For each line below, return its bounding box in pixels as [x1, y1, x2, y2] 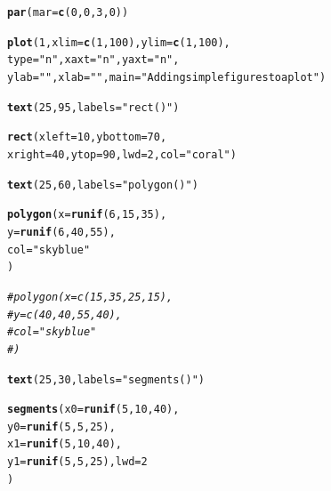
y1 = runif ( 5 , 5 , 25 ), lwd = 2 [7, 455, 148, 469]
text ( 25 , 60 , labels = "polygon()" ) [7, 178, 198, 191]
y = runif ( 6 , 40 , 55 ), [7, 225, 116, 238]
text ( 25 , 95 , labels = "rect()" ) [7, 101, 180, 114]
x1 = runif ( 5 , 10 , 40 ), [7, 438, 122, 451]
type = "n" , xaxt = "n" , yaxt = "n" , [7, 53, 180, 67]
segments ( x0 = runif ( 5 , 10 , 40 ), [7, 403, 180, 416]
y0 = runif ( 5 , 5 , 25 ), [7, 420, 116, 433]
